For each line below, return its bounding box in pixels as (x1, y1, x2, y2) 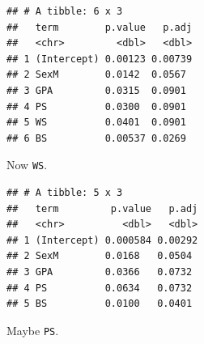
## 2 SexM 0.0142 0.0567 (6, 69, 186, 81)
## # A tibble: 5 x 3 (6, 187, 123, 198)
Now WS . (6, 156, 48, 173)
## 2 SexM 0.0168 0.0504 (6, 250, 193, 262)
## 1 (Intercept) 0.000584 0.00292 (6, 234, 198, 246)
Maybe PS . (6, 321, 59, 338)
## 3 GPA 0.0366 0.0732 (6, 265, 193, 278)
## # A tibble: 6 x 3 (6, 6, 123, 17)
